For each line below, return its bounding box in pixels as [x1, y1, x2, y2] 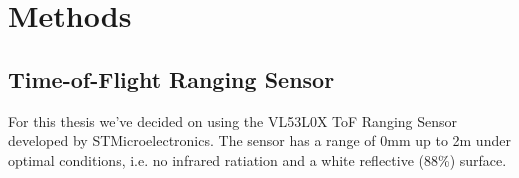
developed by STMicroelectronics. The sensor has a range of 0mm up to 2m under [8, 130, 511, 151]
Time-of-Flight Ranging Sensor [8, 63, 335, 94]
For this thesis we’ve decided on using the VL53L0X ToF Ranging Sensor [8, 110, 458, 131]
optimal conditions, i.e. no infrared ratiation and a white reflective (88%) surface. [8, 149, 507, 170]
